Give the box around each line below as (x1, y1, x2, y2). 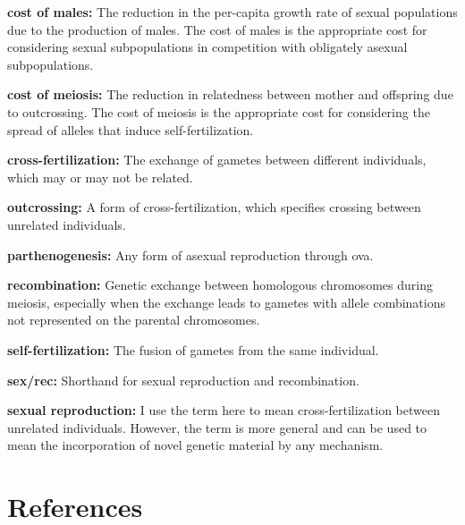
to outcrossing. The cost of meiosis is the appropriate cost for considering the (7, 102, 430, 121)
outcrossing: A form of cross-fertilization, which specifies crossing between (7, 198, 421, 216)
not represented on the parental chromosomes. (7, 310, 260, 329)
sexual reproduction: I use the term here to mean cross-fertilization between (7, 401, 440, 419)
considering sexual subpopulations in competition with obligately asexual (7, 38, 408, 56)
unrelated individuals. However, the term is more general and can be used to (7, 418, 427, 436)
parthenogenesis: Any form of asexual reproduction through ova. (7, 245, 374, 264)
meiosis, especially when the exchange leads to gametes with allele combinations (7, 292, 445, 311)
